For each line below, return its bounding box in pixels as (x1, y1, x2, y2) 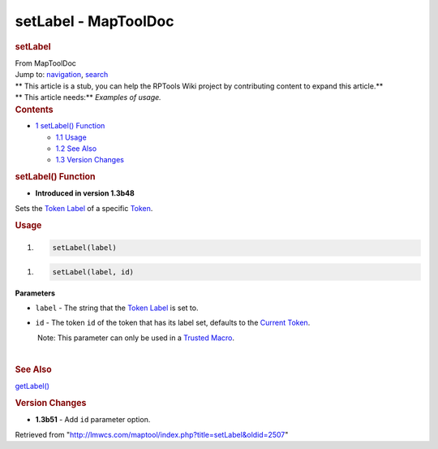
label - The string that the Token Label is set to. (35, 303, 199, 313)
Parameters (15, 288, 56, 298)
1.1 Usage (55, 132, 87, 142)
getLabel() (15, 382, 50, 391)
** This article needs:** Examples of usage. (15, 92, 161, 101)
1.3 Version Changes (55, 155, 125, 165)
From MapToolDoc (15, 58, 77, 68)
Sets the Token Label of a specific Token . (15, 203, 153, 213)
